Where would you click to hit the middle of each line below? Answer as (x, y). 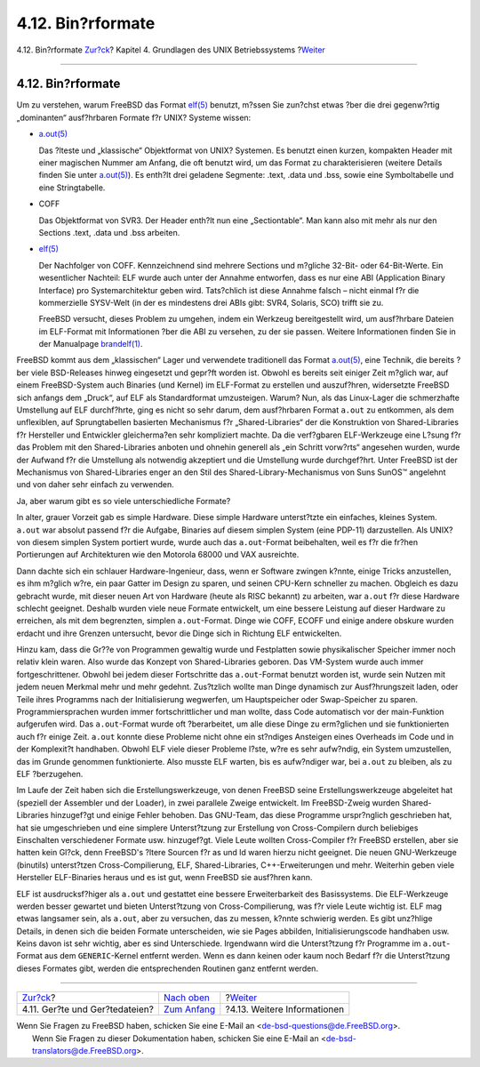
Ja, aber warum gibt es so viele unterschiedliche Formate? (124, 501)
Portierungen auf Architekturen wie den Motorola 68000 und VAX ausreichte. (158, 555)
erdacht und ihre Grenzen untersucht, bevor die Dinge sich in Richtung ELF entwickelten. (179, 633)
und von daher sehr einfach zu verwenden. (96, 485)
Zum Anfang (189, 1009)
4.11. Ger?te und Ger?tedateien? (88, 1009)
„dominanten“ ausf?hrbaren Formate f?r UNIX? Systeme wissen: (134, 117)
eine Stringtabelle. (72, 188)
